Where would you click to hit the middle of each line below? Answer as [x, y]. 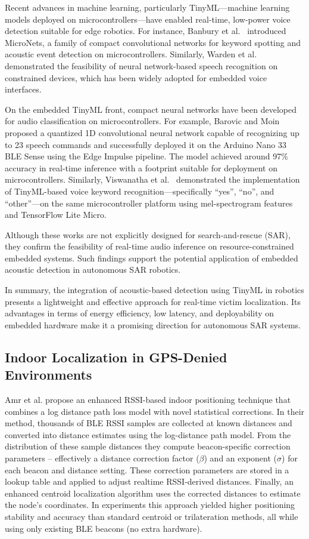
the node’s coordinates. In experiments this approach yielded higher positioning [150, 505]
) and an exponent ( [241, 458]
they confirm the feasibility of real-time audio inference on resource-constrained [149, 246]
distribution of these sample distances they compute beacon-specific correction [148, 446]
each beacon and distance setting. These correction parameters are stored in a [147, 469]
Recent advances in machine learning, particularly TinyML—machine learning [147, 7]
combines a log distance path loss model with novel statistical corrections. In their [155, 411]
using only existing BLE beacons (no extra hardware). [104, 528]
